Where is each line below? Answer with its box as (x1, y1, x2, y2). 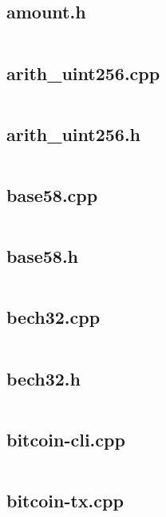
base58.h (6, 244, 79, 269)
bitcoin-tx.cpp (6, 488, 124, 513)
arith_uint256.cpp (6, 60, 160, 85)
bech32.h (6, 366, 81, 390)
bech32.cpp (6, 305, 101, 329)
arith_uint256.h (6, 121, 141, 146)
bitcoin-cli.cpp (6, 426, 125, 451)
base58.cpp (6, 183, 98, 207)
